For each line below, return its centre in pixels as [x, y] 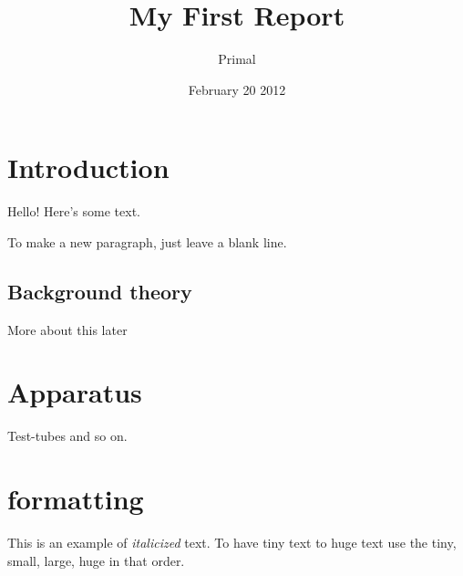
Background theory [100, 291]
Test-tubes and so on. [67, 436]
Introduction [88, 168]
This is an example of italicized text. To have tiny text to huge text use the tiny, [232, 543]
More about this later [67, 329]
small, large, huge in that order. [96, 560]
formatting [76, 499]
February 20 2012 [237, 89]
